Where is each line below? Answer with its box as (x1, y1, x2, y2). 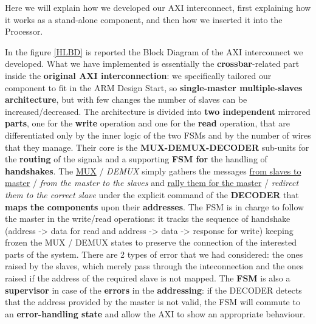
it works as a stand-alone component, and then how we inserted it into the (5, 13, 283, 26)
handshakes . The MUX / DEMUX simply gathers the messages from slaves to (5, 164, 301, 177)
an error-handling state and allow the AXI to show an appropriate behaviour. (5, 307, 306, 320)
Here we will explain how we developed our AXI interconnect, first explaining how (5, 1, 311, 13)
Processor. (5, 25, 43, 38)
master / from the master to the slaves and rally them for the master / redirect (5, 176, 299, 189)
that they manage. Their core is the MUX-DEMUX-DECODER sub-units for (5, 140, 309, 153)
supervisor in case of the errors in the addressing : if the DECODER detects (5, 283, 302, 296)
